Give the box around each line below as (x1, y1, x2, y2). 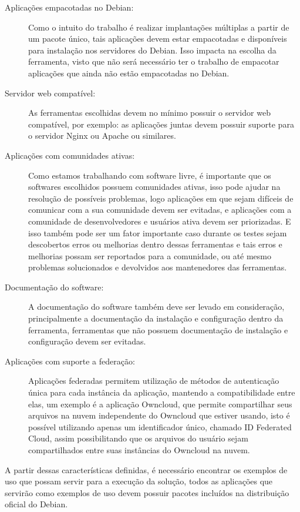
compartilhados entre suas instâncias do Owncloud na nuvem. (28, 444, 250, 456)
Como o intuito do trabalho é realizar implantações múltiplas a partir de (28, 21, 289, 33)
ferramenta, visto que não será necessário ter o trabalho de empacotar (28, 55, 279, 68)
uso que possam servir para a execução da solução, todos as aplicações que (5, 475, 273, 487)
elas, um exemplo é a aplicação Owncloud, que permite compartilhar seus (28, 397, 292, 410)
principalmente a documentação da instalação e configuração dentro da (28, 312, 284, 324)
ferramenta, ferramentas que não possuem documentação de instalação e (28, 323, 288, 336)
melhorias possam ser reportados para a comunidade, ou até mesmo (28, 249, 272, 262)
